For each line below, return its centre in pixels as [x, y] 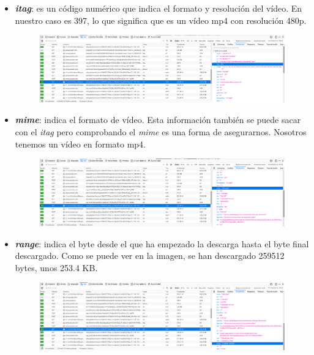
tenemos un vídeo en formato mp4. [80, 144]
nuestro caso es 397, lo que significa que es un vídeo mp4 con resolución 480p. [161, 20]
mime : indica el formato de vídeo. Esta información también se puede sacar [158, 120]
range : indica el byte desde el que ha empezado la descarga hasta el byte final [162, 243]
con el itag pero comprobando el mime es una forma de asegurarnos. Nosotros [161, 132]
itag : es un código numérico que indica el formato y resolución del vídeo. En [159, 8]
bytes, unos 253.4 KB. [56, 267]
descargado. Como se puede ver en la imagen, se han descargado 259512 [150, 256]
